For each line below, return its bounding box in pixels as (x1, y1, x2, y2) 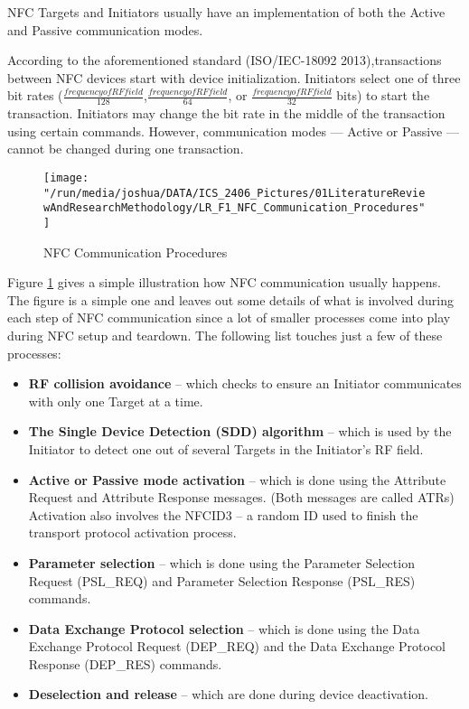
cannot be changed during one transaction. (7, 139, 244, 158)
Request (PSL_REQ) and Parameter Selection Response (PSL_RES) (28, 571, 416, 590)
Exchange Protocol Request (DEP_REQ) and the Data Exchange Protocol (28, 637, 446, 656)
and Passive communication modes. (7, 20, 203, 39)
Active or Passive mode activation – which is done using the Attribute (28, 470, 446, 489)
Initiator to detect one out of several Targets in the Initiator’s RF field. (28, 439, 424, 458)
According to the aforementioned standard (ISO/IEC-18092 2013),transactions (7, 51, 442, 70)
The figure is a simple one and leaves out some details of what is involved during (7, 290, 455, 309)
